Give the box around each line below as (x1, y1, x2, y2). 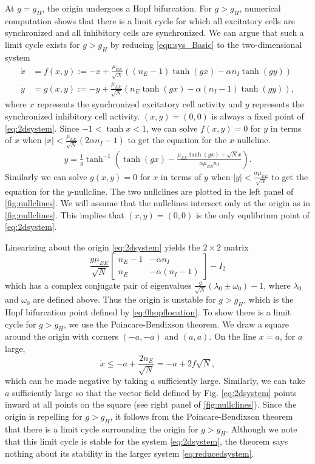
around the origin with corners (5, 330, 118, 343)
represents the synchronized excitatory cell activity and (37, 98, 243, 110)
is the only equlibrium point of (195, 208, 310, 221)
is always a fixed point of (211, 109, 304, 122)
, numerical (239, 2, 281, 14)
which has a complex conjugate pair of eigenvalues (5, 278, 192, 291)
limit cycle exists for (5, 38, 80, 50)
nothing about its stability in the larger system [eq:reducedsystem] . (5, 447, 254, 460)
